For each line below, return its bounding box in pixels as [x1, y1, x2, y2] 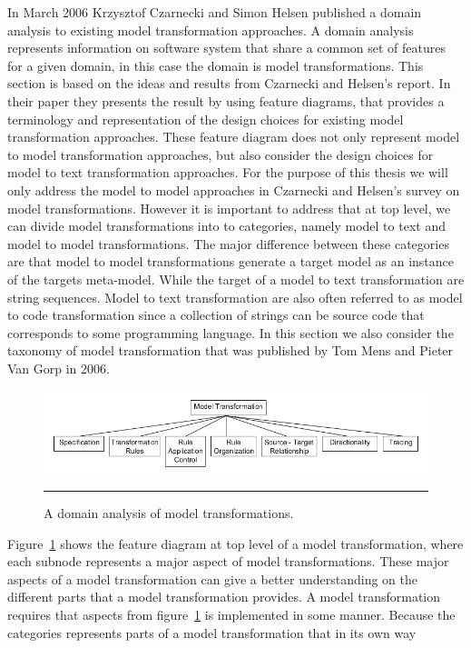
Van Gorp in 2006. [7, 358, 110, 377]
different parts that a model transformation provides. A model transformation [7, 587, 441, 606]
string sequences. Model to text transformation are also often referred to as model [7, 287, 463, 306]
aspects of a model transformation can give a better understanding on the [7, 569, 417, 588]
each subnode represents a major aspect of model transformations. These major [7, 552, 449, 571]
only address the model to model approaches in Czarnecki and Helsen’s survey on [7, 180, 460, 199]
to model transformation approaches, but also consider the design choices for [7, 145, 434, 164]
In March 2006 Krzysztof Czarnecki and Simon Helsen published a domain [7, 3, 422, 21]
